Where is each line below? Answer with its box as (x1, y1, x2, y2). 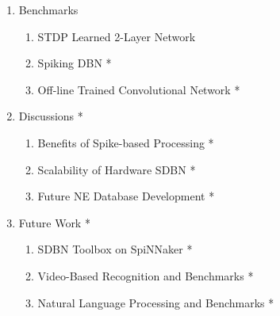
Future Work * (18, 214, 90, 230)
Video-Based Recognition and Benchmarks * (37, 267, 254, 284)
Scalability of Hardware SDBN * (37, 161, 196, 177)
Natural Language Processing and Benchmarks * (37, 294, 274, 310)
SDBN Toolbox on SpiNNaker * (37, 241, 193, 257)
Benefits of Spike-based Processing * (37, 134, 214, 150)
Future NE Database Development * (37, 188, 215, 204)
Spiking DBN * (37, 55, 112, 71)
